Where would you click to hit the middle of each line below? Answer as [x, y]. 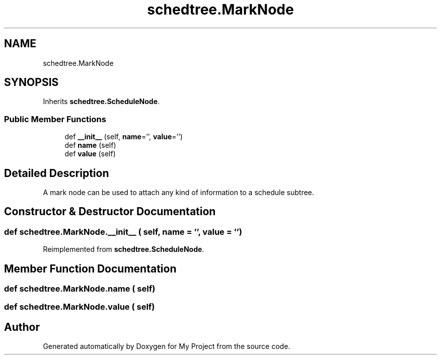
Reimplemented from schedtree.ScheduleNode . [124, 249]
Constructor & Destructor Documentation [110, 212]
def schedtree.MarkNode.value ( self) [80, 307]
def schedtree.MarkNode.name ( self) [80, 289]
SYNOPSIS [31, 82]
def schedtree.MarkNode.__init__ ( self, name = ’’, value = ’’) [123, 232]
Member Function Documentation [90, 268]
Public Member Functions [55, 119]
